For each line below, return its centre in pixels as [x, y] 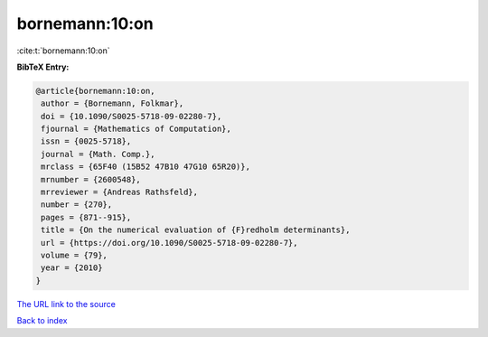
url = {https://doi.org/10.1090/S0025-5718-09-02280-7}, [169, 243]
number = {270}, [77, 205]
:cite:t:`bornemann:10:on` [63, 51]
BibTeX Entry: [43, 67]
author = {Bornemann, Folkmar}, [113, 103]
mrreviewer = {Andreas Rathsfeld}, [120, 192]
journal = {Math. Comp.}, [98, 154]
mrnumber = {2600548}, [91, 179]
